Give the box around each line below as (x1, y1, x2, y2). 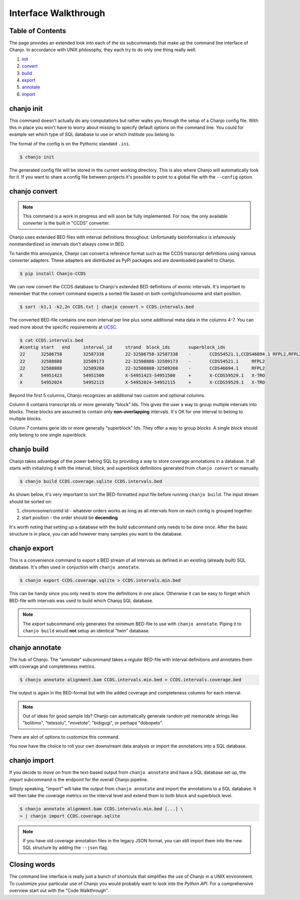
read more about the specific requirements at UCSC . (9, 324, 117, 330)
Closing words (9, 860, 55, 869)
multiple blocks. (9, 416, 42, 422)
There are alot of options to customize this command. (9, 734, 120, 740)
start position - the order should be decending (21, 514, 118, 521)
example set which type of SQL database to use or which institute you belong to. (9, 131, 175, 137)
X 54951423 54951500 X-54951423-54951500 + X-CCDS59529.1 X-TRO (19, 373, 265, 378)
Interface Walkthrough (9, 8, 105, 19)
